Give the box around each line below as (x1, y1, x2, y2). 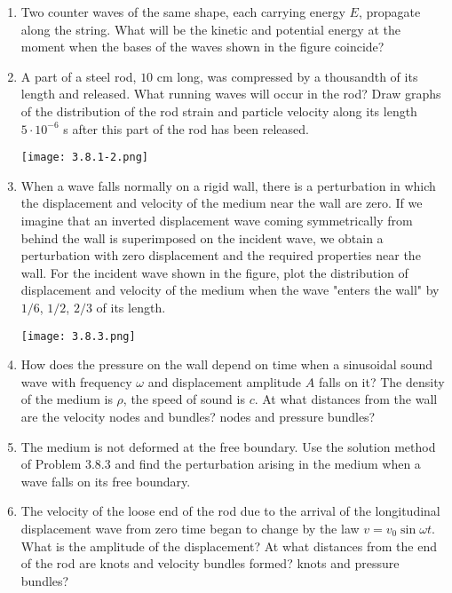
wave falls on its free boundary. (20, 471, 191, 490)
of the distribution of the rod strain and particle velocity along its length (20, 101, 417, 120)
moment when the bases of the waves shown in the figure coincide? (20, 37, 385, 56)
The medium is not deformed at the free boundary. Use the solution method (20, 437, 436, 455)
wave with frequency (20, 372, 132, 391)
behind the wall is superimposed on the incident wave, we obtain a (20, 228, 384, 247)
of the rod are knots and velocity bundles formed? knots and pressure (20, 554, 400, 573)
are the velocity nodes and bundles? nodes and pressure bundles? (20, 407, 376, 425)
